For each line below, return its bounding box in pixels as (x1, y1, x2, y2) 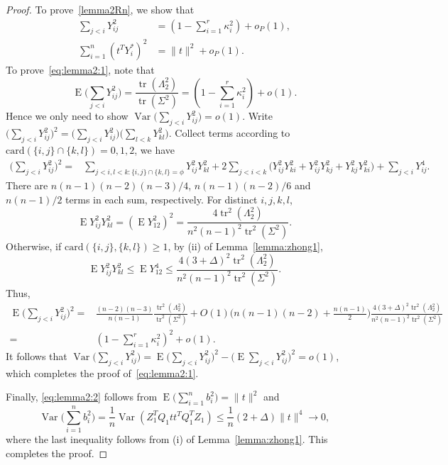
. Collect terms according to (168, 125, 290, 140)
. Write (242, 108, 273, 123)
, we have (134, 142, 175, 157)
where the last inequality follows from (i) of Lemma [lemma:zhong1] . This (6, 432, 328, 447)
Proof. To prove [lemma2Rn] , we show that (6, 2, 195, 16)
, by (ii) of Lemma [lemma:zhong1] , (168, 238, 323, 253)
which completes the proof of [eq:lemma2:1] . (6, 365, 199, 380)
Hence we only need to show (6, 108, 129, 123)
